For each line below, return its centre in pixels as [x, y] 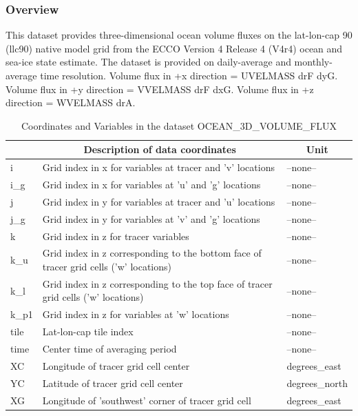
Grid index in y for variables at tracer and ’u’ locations [159, 201]
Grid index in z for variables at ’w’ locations [136, 314]
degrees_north [317, 383]
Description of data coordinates [160, 149]
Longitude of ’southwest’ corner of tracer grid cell [147, 400]
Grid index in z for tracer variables [116, 236]
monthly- [313, 62]
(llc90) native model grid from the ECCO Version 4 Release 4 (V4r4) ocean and [174, 48]
